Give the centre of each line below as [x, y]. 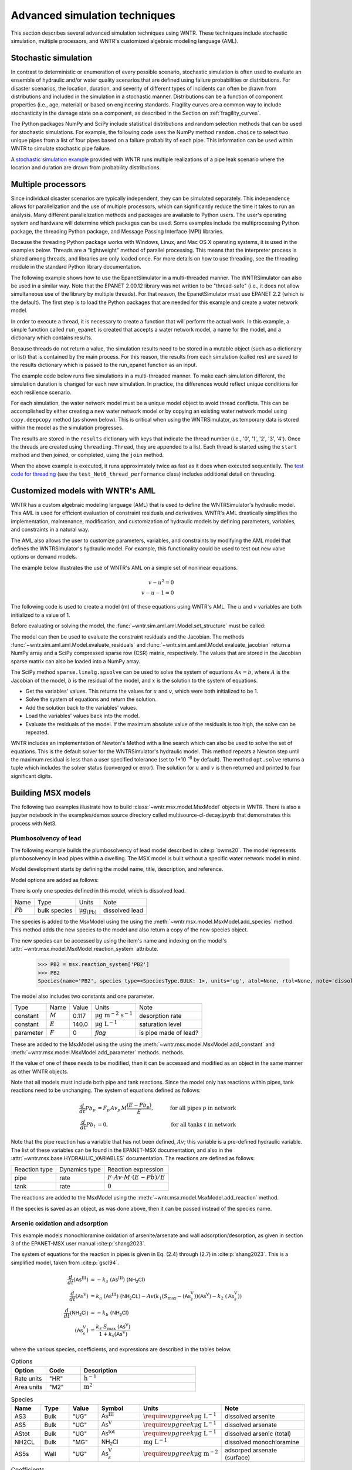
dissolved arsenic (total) [258, 1434]
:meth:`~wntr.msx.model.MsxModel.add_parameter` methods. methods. [98, 1052]
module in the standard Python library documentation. [76, 267]
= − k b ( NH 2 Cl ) [110, 1313]
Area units [28, 1387]
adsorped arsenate [251, 1451]
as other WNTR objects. [40, 1071]
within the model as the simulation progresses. [67, 428]
